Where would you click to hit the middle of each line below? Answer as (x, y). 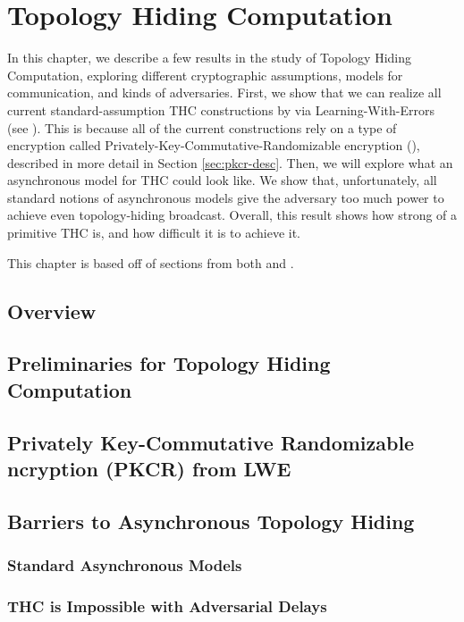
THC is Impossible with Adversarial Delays (167, 605)
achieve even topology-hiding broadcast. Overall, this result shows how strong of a (232, 215)
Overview (52, 311)
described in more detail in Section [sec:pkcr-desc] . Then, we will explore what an (230, 162)
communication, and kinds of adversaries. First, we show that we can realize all (224, 92)
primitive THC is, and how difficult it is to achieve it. (154, 233)
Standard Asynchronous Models (125, 565)
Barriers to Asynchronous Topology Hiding (211, 521)
